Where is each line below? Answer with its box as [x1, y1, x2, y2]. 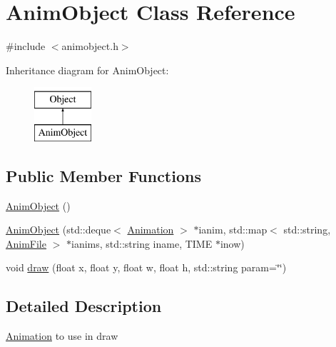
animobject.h [61, 39, 118, 54]
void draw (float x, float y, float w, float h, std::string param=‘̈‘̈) [6, 260, 287, 275]
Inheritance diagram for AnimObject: [6, 62, 169, 77]
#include [6, 39, 46, 54]
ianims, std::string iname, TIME [71, 236, 213, 251]
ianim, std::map [198, 222, 268, 237]
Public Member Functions [6, 164, 201, 186]
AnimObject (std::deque [6, 222, 111, 237]
